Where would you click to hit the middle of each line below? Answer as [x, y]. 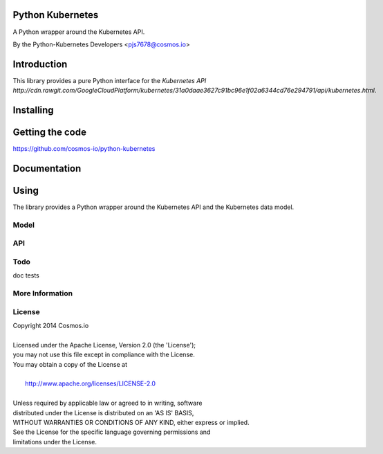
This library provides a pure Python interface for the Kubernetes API [110, 80]
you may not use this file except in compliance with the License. [104, 355]
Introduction [40, 64]
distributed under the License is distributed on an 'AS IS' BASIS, [103, 412]
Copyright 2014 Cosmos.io [51, 326]
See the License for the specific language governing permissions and [112, 432]
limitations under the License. [55, 442]
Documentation [47, 169]
